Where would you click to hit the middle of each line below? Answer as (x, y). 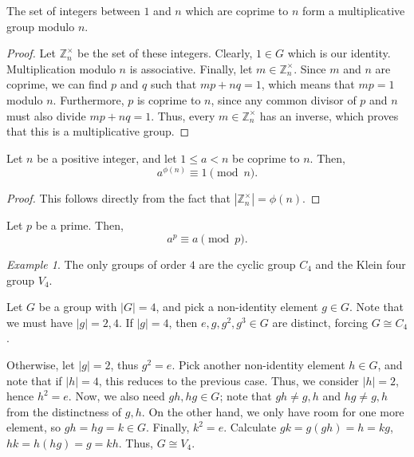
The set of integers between (73, 10)
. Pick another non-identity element (258, 364)
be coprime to (266, 158)
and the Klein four (361, 264)
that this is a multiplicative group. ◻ (98, 131)
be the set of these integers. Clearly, (165, 53)
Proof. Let (31, 53)
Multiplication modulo (61, 68)
